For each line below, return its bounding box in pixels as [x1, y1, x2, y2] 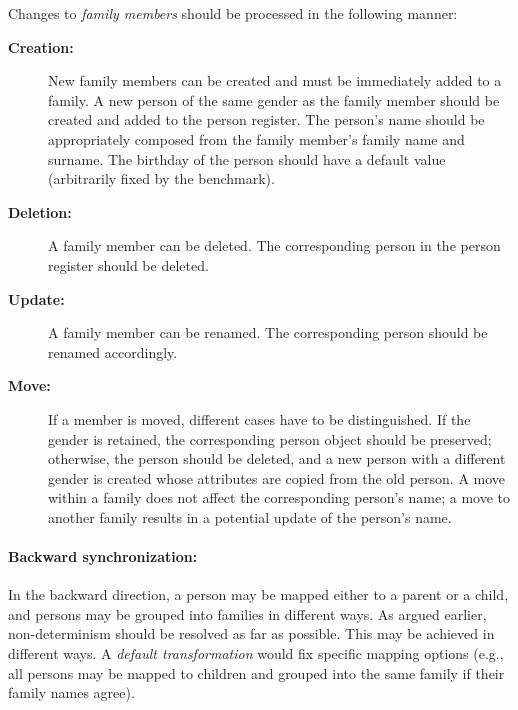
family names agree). [8, 682, 135, 703]
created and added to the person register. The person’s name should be [48, 109, 485, 130]
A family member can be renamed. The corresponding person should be [48, 322, 488, 343]
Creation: [8, 36, 74, 57]
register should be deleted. [48, 254, 209, 275]
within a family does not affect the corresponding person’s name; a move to [48, 487, 511, 508]
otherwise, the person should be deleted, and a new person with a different [48, 448, 506, 469]
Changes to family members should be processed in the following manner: [8, 3, 458, 23]
